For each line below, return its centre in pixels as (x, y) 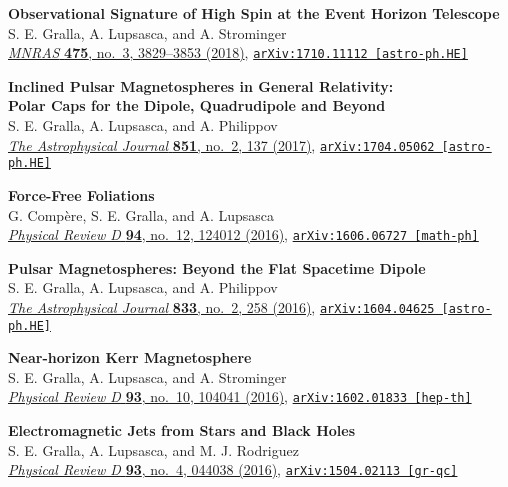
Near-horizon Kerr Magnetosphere (130, 357)
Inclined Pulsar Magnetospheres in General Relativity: (201, 85)
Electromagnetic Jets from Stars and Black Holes (182, 430)
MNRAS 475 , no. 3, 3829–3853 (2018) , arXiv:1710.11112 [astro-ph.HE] (238, 52)
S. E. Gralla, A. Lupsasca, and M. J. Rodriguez (153, 449)
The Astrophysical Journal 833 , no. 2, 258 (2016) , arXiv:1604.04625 (221, 306)
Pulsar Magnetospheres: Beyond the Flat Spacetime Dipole (217, 267)
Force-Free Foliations (81, 194)
